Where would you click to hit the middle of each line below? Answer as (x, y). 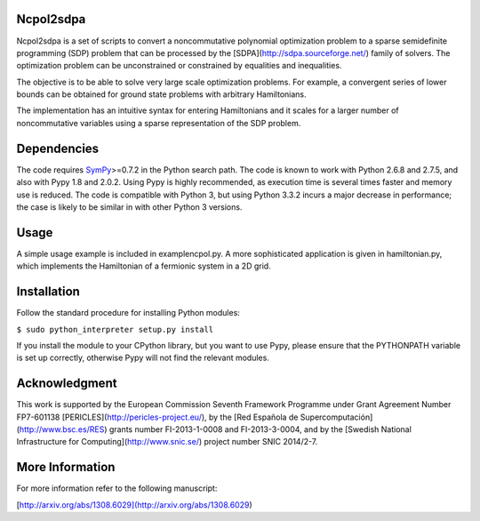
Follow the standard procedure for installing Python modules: (128, 313)
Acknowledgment (67, 384)
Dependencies (58, 148)
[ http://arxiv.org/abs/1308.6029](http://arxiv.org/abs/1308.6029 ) (134, 505)
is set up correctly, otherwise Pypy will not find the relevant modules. (143, 358)
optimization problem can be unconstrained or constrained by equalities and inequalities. (179, 66)
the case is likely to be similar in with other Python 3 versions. (129, 207)
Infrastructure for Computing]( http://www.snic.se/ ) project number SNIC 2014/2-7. (167, 442)
